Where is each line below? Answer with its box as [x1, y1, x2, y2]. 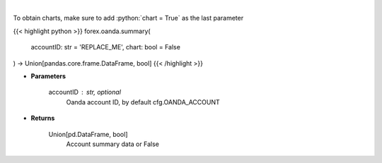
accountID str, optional [48, 88, 122, 97]
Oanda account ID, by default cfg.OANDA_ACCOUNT [66, 97, 221, 106]
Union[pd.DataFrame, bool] [48, 130, 128, 138]
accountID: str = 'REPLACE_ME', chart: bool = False [30, 43, 180, 52]
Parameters [30, 71, 66, 80]
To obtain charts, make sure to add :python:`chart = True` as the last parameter [13, 14, 244, 23]
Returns [30, 114, 55, 123]
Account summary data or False [66, 140, 159, 148]
